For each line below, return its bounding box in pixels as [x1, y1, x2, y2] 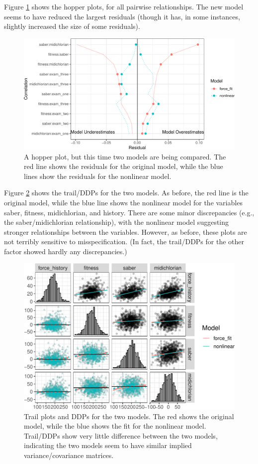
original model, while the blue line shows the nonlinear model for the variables [4, 197, 243, 207]
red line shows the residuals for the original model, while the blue [24, 161, 223, 171]
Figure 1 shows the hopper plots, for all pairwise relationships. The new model [4, 1, 244, 11]
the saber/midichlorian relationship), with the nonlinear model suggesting [4, 217, 229, 227]
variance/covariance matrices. [24, 450, 114, 461]
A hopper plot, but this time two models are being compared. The [24, 151, 226, 161]
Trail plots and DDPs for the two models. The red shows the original [24, 411, 234, 421]
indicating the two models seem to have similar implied [24, 440, 192, 451]
